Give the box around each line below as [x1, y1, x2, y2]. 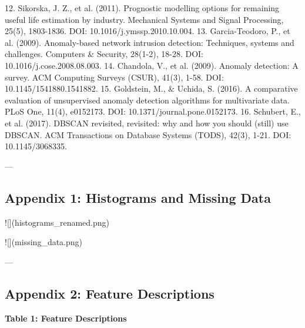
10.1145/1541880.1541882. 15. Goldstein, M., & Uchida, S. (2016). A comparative [5, 82, 298, 95]
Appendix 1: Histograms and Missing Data [5, 188, 271, 206]
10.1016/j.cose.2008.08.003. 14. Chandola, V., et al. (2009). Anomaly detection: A [5, 59, 299, 71]
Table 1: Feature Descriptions [5, 312, 127, 324]
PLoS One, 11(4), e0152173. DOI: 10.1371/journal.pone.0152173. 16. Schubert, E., [5, 105, 301, 118]
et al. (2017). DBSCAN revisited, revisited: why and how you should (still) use [5, 116, 289, 129]
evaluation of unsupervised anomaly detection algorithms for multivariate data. [5, 93, 290, 106]
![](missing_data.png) [5, 236, 83, 248]
